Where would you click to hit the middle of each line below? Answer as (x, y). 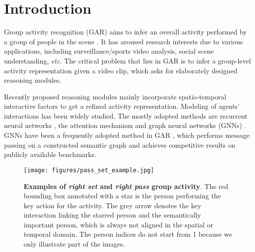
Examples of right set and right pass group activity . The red (126, 186)
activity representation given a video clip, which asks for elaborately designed (121, 70)
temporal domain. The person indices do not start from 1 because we (128, 234)
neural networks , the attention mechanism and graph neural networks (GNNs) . (125, 125)
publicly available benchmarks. (50, 154)
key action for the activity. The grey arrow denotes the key (112, 205)
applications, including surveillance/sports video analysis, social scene (109, 51)
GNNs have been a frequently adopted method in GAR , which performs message (127, 135)
